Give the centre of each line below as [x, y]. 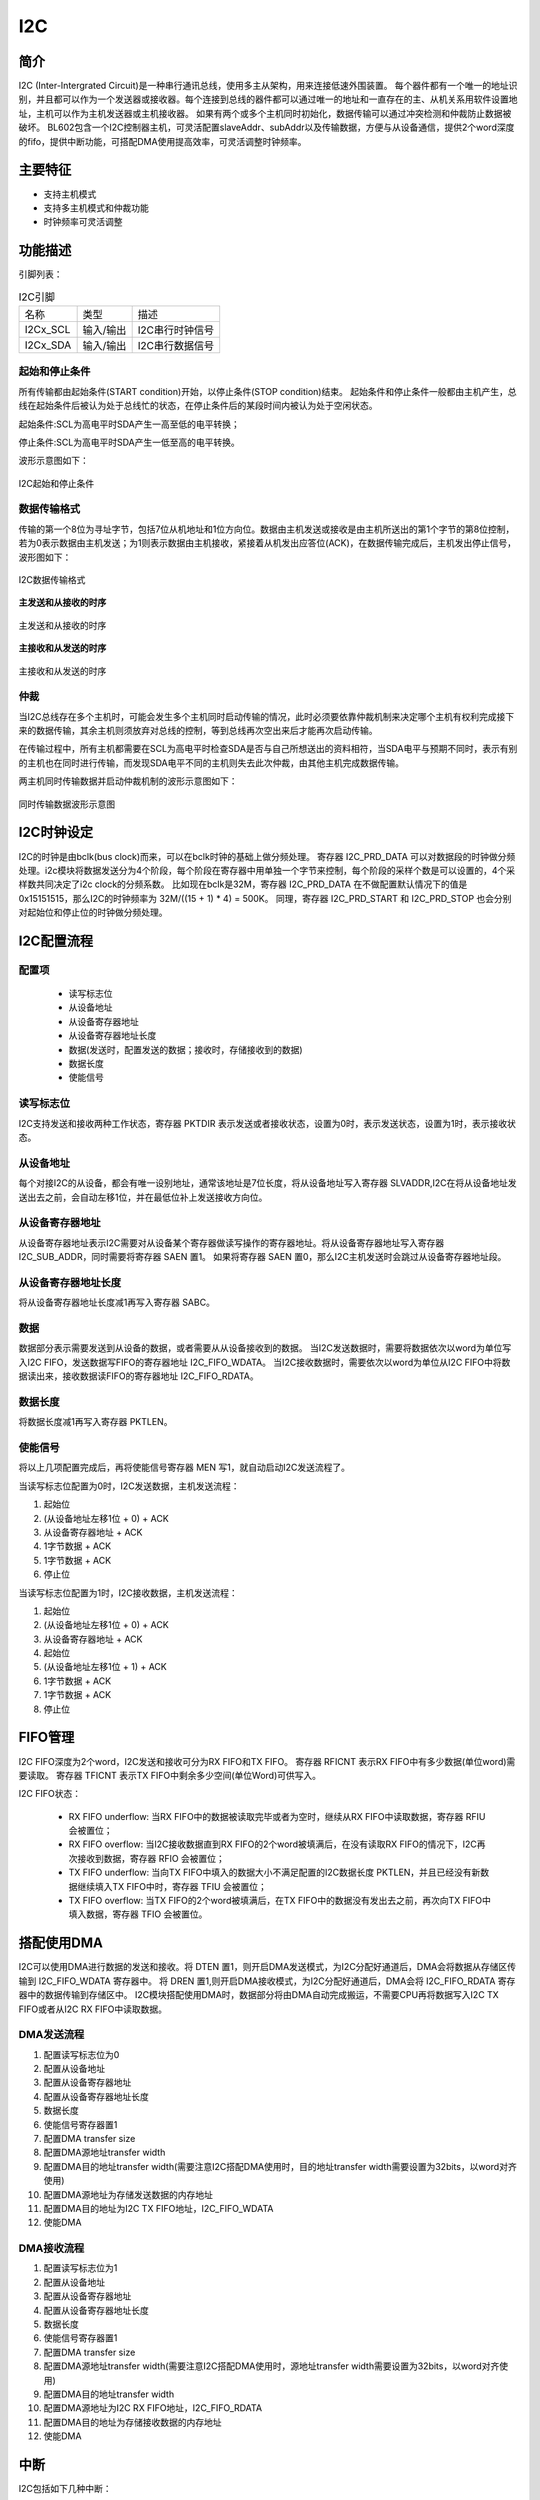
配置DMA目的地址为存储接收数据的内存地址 [132, 2422]
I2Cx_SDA [48, 345]
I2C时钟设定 [56, 832]
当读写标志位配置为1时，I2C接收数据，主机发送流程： [128, 1592]
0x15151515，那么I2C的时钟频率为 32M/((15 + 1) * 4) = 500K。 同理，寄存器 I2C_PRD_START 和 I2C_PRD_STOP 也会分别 [265, 898]
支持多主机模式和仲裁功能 [96, 207]
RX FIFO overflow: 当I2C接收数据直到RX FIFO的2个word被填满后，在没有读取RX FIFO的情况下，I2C [272, 1844]
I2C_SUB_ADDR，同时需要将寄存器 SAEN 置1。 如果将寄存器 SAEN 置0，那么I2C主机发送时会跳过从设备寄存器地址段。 [262, 1257]
